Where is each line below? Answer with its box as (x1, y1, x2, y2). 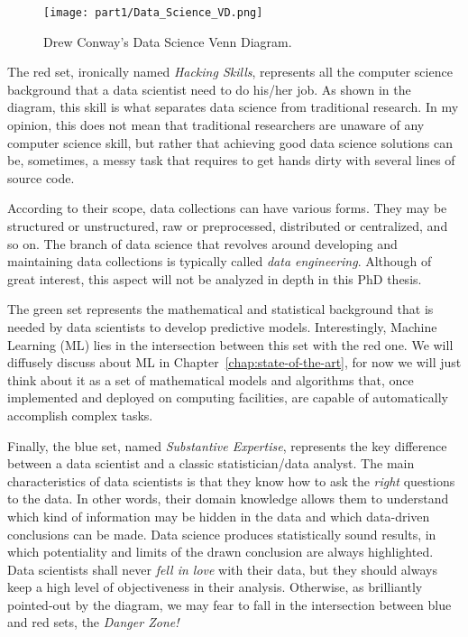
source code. (7, 168, 75, 187)
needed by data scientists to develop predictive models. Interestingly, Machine (7, 317, 437, 336)
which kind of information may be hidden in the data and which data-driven (7, 506, 430, 525)
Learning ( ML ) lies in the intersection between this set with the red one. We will (7, 335, 454, 354)
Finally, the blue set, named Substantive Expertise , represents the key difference (7, 436, 447, 455)
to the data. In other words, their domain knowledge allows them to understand (7, 489, 449, 508)
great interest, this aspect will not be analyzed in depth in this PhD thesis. (7, 269, 422, 288)
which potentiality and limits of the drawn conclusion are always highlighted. (7, 542, 434, 561)
